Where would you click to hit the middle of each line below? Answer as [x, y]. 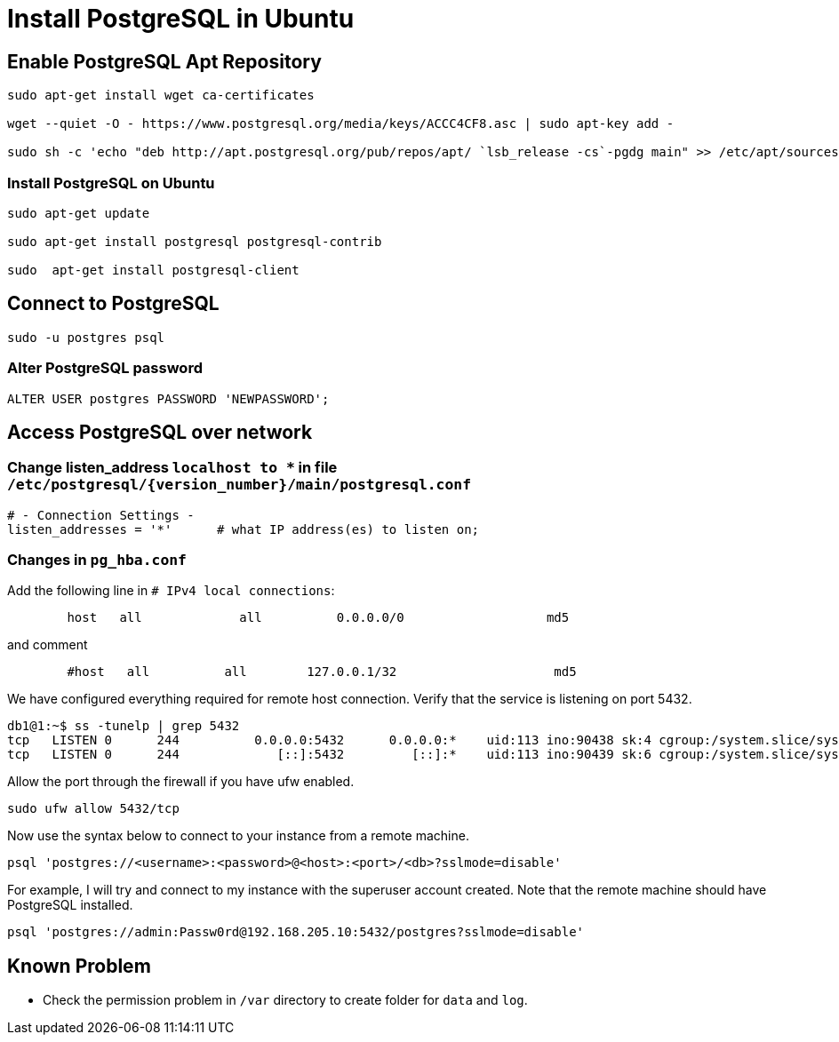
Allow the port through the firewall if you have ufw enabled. [181, 782]
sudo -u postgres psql [86, 337]
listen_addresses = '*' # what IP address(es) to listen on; [244, 529]
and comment [48, 645]
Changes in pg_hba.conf [97, 560]
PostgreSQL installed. [70, 905]
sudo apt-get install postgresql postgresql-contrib [195, 241]
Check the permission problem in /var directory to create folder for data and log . [285, 1000]
